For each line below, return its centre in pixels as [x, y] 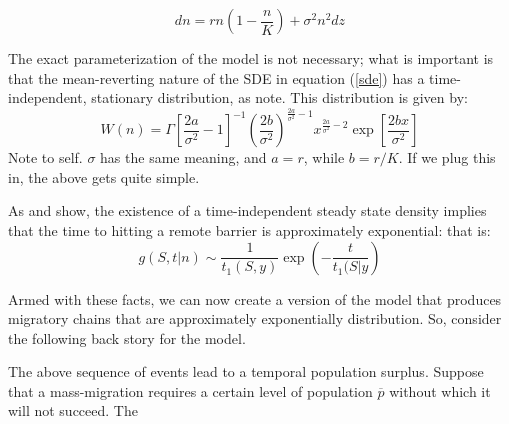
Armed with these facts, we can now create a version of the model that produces [255, 298]
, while [324, 157]
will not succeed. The [73, 410]
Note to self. [45, 157]
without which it [440, 390]
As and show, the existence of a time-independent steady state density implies [247, 210]
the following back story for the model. [127, 337]
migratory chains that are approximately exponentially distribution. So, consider [255, 318]
